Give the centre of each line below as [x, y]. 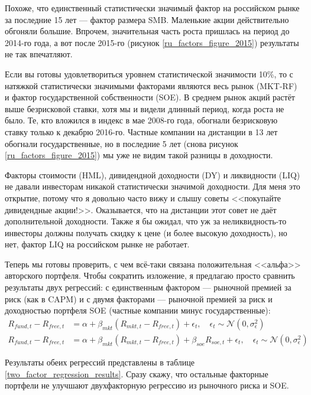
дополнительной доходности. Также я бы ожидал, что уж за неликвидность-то [146, 221]
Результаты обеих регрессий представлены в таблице [100, 362]
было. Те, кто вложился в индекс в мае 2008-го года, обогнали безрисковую [141, 120]
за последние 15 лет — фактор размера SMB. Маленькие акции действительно [147, 19]
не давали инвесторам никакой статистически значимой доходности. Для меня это [153, 186]
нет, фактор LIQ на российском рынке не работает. [97, 244]
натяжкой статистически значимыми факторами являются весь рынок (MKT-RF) [151, 85]
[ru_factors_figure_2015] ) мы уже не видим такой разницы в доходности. [139, 155]
